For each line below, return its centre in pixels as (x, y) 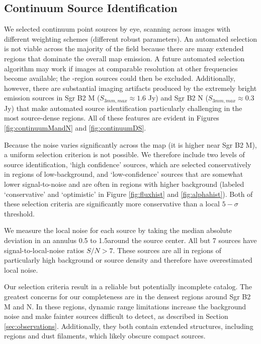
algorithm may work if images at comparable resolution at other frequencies (121, 68)
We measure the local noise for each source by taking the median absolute (118, 230)
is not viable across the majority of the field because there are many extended (124, 48)
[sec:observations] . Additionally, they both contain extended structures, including (129, 326)
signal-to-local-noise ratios (44, 250)
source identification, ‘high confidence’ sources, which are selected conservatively (128, 164)
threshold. (19, 213)
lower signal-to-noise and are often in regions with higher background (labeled (124, 184)
